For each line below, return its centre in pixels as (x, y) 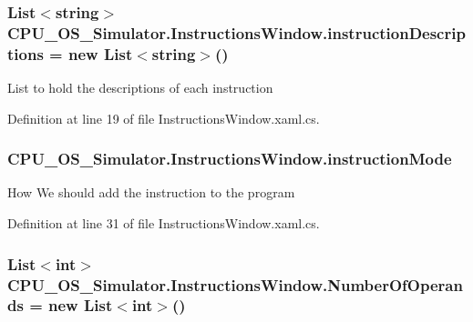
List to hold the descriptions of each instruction (140, 88)
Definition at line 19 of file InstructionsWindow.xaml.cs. (164, 118)
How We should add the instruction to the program (151, 192)
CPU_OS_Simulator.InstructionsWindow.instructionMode (230, 159)
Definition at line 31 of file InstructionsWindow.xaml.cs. (164, 223)
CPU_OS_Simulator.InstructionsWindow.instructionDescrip (236, 32)
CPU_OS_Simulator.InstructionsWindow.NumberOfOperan (235, 284)
